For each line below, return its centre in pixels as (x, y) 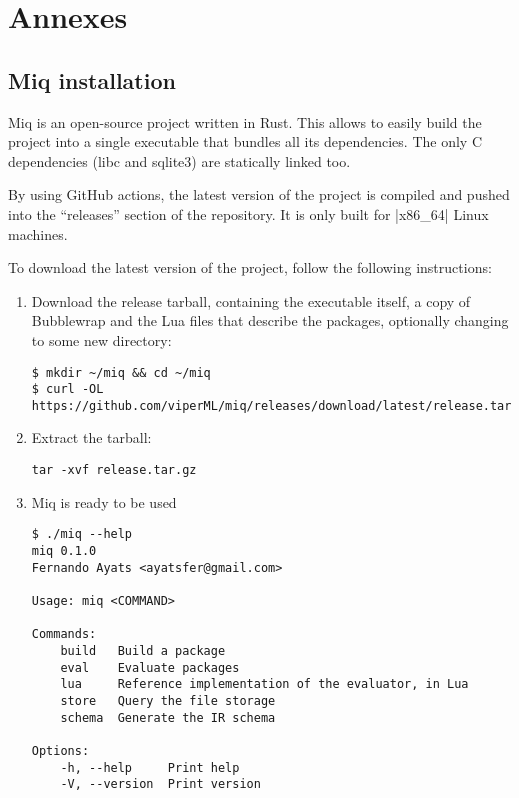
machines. (38, 233)
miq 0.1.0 (64, 550)
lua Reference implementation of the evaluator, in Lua (264, 684)
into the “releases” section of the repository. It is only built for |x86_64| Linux (248, 213)
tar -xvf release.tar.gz (114, 470)
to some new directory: (101, 339)
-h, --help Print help (150, 767)
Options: (60, 750)
